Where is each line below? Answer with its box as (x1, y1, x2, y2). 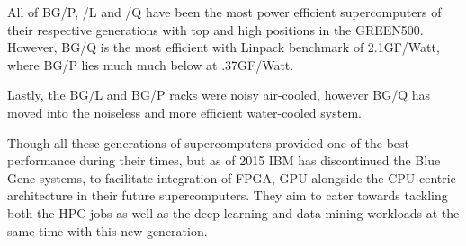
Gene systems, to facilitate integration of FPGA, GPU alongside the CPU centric (7, 168, 456, 187)
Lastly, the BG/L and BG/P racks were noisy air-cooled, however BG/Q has (7, 85, 431, 104)
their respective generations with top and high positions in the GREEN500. (7, 20, 424, 39)
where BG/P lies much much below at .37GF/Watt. (7, 55, 294, 74)
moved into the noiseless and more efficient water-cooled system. (7, 102, 362, 121)
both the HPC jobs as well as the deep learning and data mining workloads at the (7, 203, 460, 222)
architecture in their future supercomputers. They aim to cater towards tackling (7, 186, 448, 205)
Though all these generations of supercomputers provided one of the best (7, 133, 409, 152)
